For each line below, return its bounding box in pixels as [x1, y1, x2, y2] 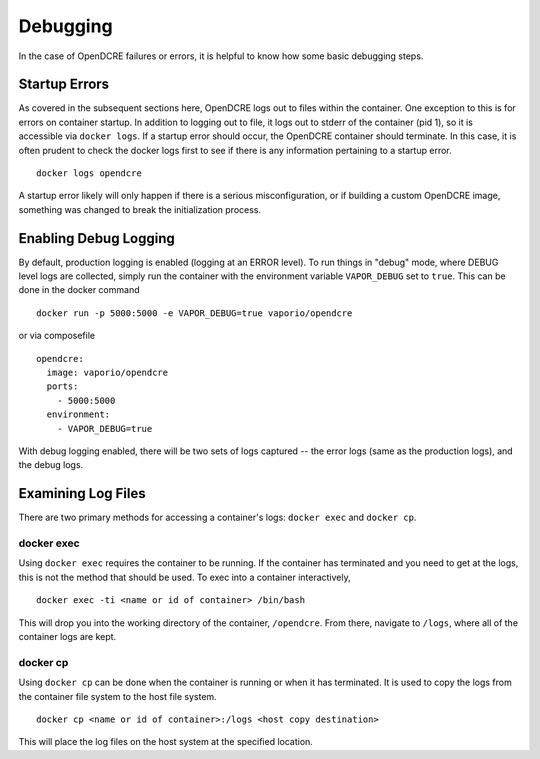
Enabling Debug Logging [18, 230, 175, 247]
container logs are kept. [18, 631, 117, 642]
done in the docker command [18, 284, 140, 296]
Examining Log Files [18, 485, 146, 502]
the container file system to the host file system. [18, 690, 217, 702]
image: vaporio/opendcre [46, 367, 169, 379]
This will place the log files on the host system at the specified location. [18, 736, 314, 748]
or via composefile [18, 330, 95, 342]
